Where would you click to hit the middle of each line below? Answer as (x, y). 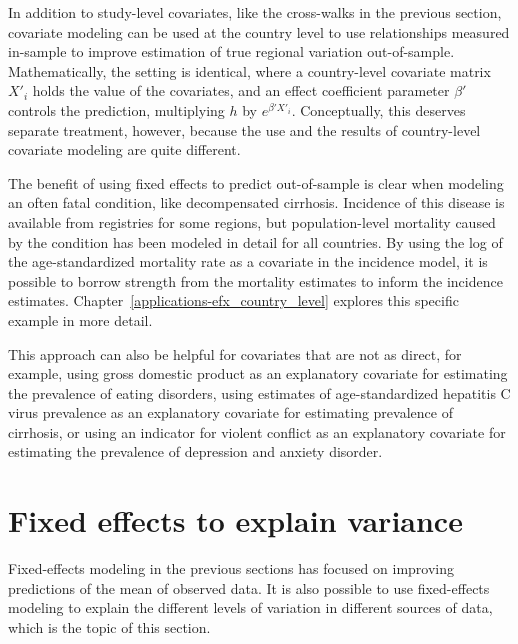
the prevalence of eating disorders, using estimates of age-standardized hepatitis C (259, 392)
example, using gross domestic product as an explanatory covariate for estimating (258, 373)
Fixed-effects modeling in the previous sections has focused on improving (231, 568)
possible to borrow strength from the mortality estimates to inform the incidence (255, 280)
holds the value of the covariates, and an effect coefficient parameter (241, 90)
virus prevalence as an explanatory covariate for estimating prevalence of (230, 412)
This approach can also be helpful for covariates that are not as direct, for (235, 353)
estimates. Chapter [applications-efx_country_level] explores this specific (233, 300)
